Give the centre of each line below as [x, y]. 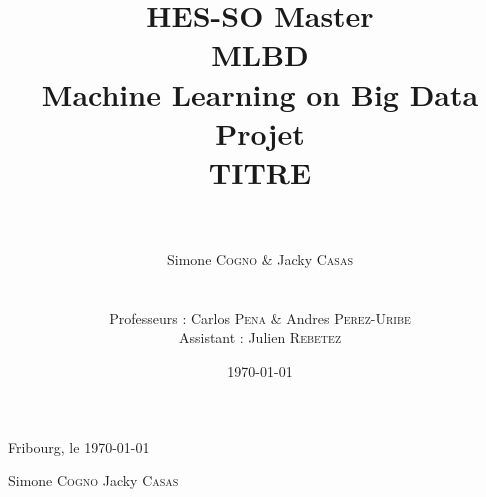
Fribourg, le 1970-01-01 [79, 446]
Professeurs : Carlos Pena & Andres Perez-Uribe [260, 317]
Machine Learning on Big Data [260, 93]
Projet [260, 132]
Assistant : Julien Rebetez [260, 337]
